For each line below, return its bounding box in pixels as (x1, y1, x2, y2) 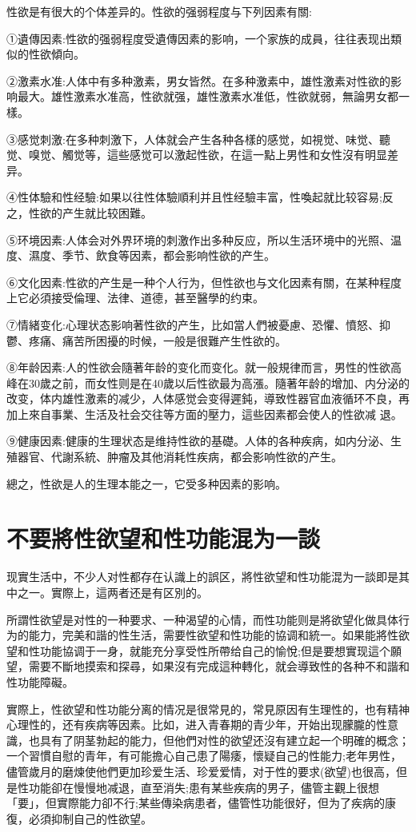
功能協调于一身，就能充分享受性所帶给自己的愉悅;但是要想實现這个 (39, 642, 390, 659)
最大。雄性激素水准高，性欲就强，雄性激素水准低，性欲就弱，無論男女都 (17, 88, 398, 105)
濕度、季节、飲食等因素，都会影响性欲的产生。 (28, 247, 275, 264)
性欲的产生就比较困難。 (28, 204, 152, 221)
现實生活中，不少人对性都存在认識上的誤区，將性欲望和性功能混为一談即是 (6, 568, 398, 585)
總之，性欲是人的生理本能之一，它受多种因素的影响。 (6, 475, 286, 492)
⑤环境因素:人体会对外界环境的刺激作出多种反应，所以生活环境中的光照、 (6, 231, 390, 248)
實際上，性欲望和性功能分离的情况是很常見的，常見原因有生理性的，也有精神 (6, 700, 410, 717)
